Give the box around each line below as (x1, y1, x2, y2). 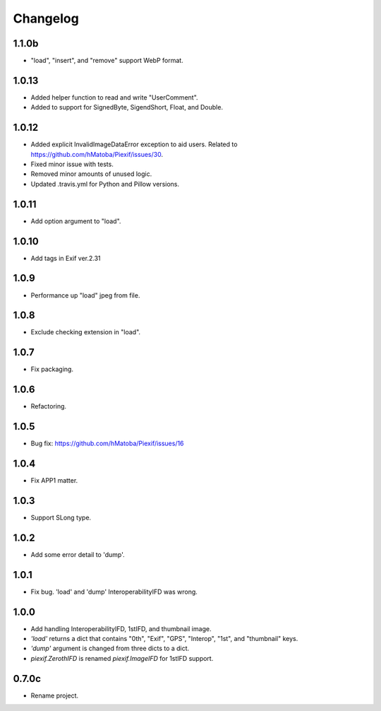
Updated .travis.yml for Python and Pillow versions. (30, 180, 180, 188)
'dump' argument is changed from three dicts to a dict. (30, 644, 190, 653)
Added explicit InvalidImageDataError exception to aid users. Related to (30, 140, 238, 148)
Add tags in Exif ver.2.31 (30, 254, 102, 262)
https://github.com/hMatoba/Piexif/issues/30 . (30, 150, 164, 158)
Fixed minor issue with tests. (30, 160, 114, 169)
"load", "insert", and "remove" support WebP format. (30, 57, 183, 65)
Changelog (13, 11, 79, 26)
